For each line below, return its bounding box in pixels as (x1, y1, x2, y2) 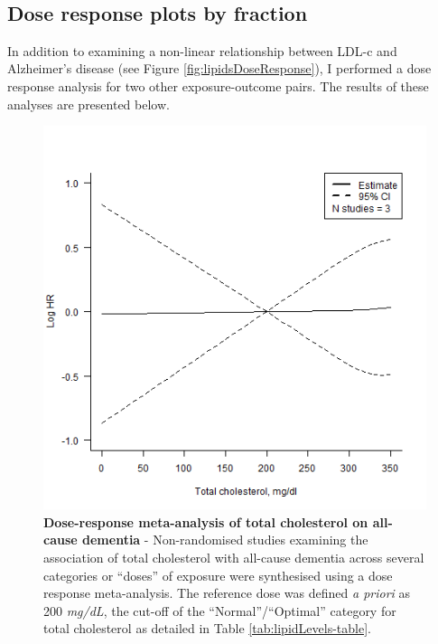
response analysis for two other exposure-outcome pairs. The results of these (7, 76, 429, 95)
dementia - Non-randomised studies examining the (82, 530, 368, 549)
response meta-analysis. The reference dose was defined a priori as (43, 583, 411, 602)
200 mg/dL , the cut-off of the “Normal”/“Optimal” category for (43, 601, 396, 620)
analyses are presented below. (7, 94, 170, 113)
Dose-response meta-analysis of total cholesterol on (43, 512, 368, 531)
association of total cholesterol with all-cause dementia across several (43, 547, 424, 566)
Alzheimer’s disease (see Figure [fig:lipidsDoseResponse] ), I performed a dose (7, 59, 432, 78)
